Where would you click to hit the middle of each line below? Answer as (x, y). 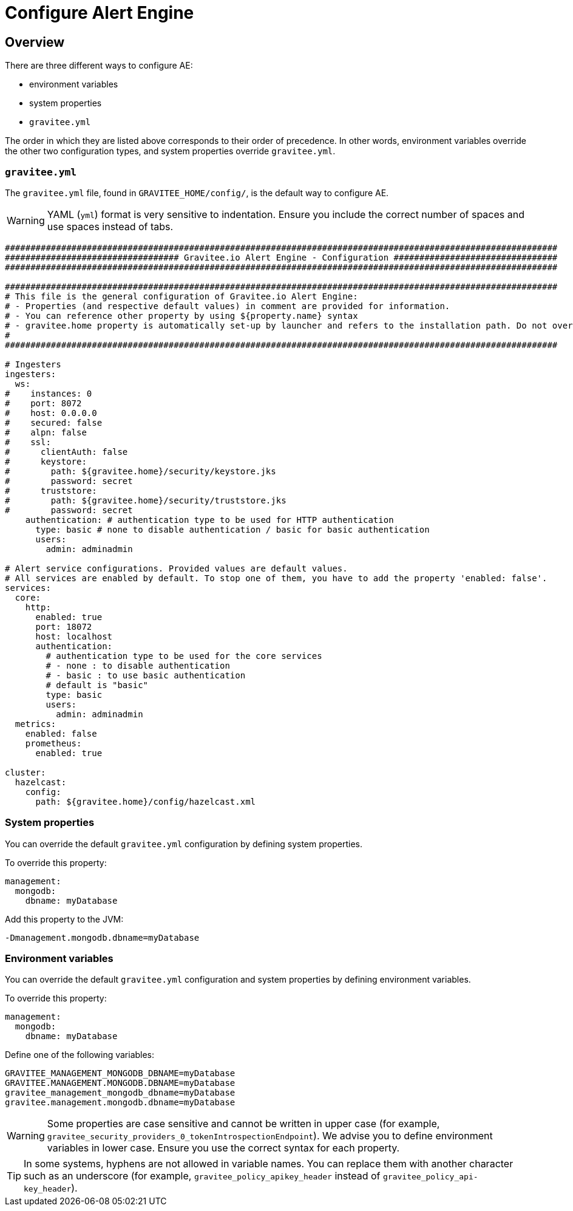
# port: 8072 (43, 403)
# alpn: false (46, 432)
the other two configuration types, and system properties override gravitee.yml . (170, 151)
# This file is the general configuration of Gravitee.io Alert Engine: (181, 296)
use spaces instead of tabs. (110, 226)
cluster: (25, 772)
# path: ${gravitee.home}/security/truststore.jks (146, 500)
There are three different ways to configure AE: (99, 66)
